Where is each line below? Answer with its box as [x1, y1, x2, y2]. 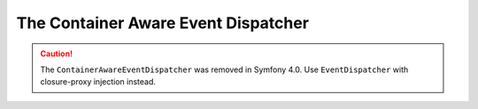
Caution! [40, 48, 73, 59]
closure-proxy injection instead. [40, 76, 157, 87]
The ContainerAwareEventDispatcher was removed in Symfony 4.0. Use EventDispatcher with [40, 64, 409, 75]
